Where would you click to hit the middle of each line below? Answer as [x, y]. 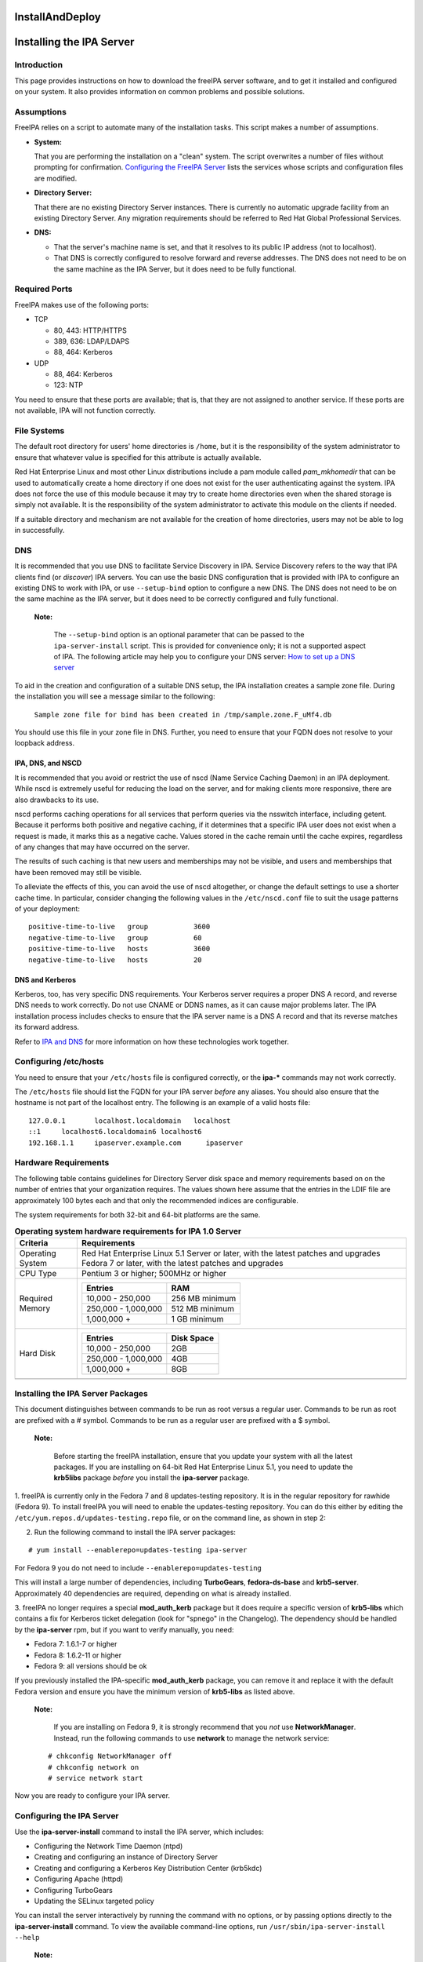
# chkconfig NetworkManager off [110, 1756]
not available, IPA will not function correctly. [85, 410]
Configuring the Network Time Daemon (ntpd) [108, 1846]
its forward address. [47, 1027]
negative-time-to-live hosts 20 [116, 960]
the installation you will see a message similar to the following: [115, 697]
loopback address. [44, 743]
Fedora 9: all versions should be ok [90, 1666]
